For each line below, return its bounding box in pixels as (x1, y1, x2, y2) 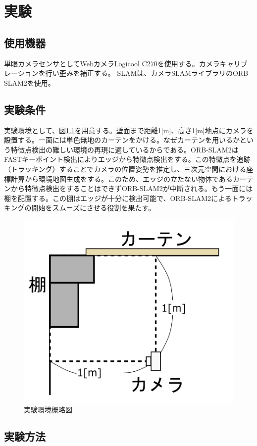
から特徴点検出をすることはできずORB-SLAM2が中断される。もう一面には (10, 183, 253, 194)
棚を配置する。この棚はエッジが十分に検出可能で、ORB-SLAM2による (4, 193, 232, 203)
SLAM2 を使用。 (4, 77, 55, 88)
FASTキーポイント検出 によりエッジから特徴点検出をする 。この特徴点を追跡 (4, 154, 251, 164)
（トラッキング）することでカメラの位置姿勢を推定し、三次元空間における (4, 163, 247, 174)
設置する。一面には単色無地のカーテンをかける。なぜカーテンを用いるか (4, 135, 240, 145)
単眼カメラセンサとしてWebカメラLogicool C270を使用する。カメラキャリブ (4, 58, 248, 68)
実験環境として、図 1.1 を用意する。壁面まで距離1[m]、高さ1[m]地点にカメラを (4, 125, 254, 135)
